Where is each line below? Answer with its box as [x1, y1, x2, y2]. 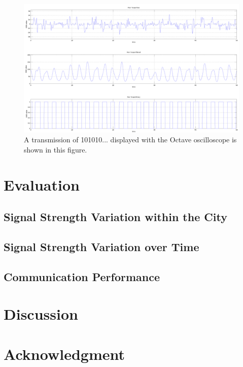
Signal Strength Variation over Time [4, 238, 199, 254]
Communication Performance [4, 268, 160, 284]
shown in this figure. [24, 144, 87, 155]
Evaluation [4, 174, 80, 195]
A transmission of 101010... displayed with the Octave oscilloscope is [24, 134, 237, 145]
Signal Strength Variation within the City [4, 209, 227, 225]
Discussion [4, 303, 78, 324]
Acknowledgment [4, 343, 125, 364]
